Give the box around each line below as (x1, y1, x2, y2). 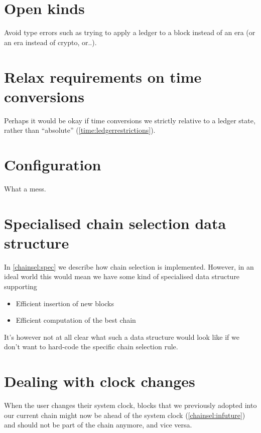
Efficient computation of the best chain (16, 315, 136, 325)
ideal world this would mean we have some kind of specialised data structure (4, 271, 240, 282)
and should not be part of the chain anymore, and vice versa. (4, 419, 192, 430)
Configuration (4, 154, 101, 174)
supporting (4, 281, 37, 292)
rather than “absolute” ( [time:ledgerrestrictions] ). (4, 125, 156, 135)
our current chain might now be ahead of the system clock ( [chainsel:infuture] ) (4, 409, 245, 420)
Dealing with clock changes (4, 371, 195, 391)
